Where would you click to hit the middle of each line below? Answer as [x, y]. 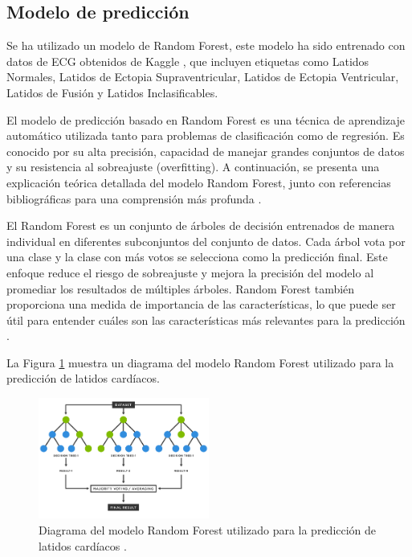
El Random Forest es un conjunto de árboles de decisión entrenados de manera [201, 225]
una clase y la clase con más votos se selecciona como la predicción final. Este [197, 257]
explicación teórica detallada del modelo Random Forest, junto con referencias [199, 182]
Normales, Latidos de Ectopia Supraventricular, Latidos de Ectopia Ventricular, [203, 77]
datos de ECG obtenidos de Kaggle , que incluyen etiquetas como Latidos [188, 61]
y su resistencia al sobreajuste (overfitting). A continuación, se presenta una [193, 167]
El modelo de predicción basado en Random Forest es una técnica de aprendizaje [206, 119]
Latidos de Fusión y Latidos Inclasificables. [112, 92]
